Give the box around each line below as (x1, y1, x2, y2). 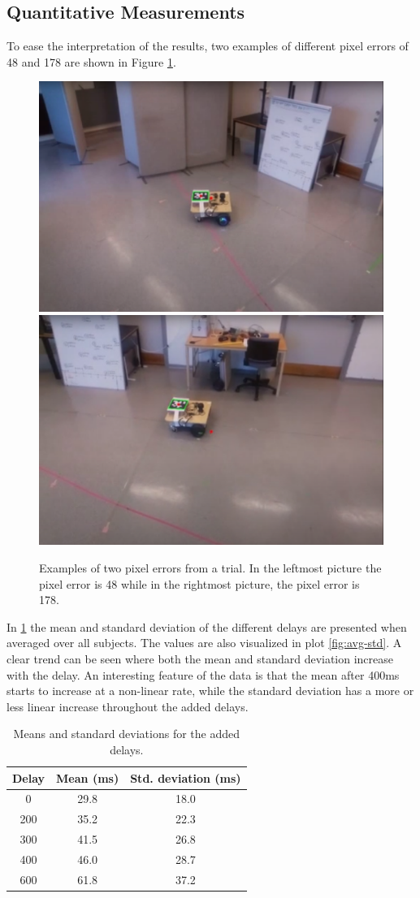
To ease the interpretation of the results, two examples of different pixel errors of (6, 37, 409, 54)
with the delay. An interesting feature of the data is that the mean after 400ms (6, 666, 400, 683)
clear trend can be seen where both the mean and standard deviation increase (6, 650, 394, 667)
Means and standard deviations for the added (13, 725, 240, 742)
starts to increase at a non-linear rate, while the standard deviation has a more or (6, 682, 414, 699)
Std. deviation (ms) (130, 769, 241, 786)
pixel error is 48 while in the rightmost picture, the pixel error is (39, 575, 360, 592)
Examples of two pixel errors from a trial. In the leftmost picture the (39, 559, 382, 576)
